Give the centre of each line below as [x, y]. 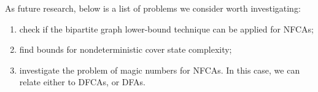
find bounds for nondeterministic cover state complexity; [126, 49]
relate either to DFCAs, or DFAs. [82, 82]
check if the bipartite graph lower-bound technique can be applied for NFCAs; [166, 29]
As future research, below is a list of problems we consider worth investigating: [153, 8]
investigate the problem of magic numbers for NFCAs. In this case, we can [160, 70]
